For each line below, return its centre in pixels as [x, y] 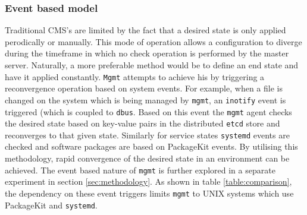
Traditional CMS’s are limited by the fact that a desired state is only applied [145, 30]
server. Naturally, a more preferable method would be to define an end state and [152, 65]
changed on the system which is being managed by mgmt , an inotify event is [145, 99]
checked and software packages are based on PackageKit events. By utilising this [151, 146]
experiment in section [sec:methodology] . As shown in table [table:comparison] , [148, 181]
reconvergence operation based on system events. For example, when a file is [144, 88]
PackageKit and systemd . [51, 205]
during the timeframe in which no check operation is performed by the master [147, 53]
